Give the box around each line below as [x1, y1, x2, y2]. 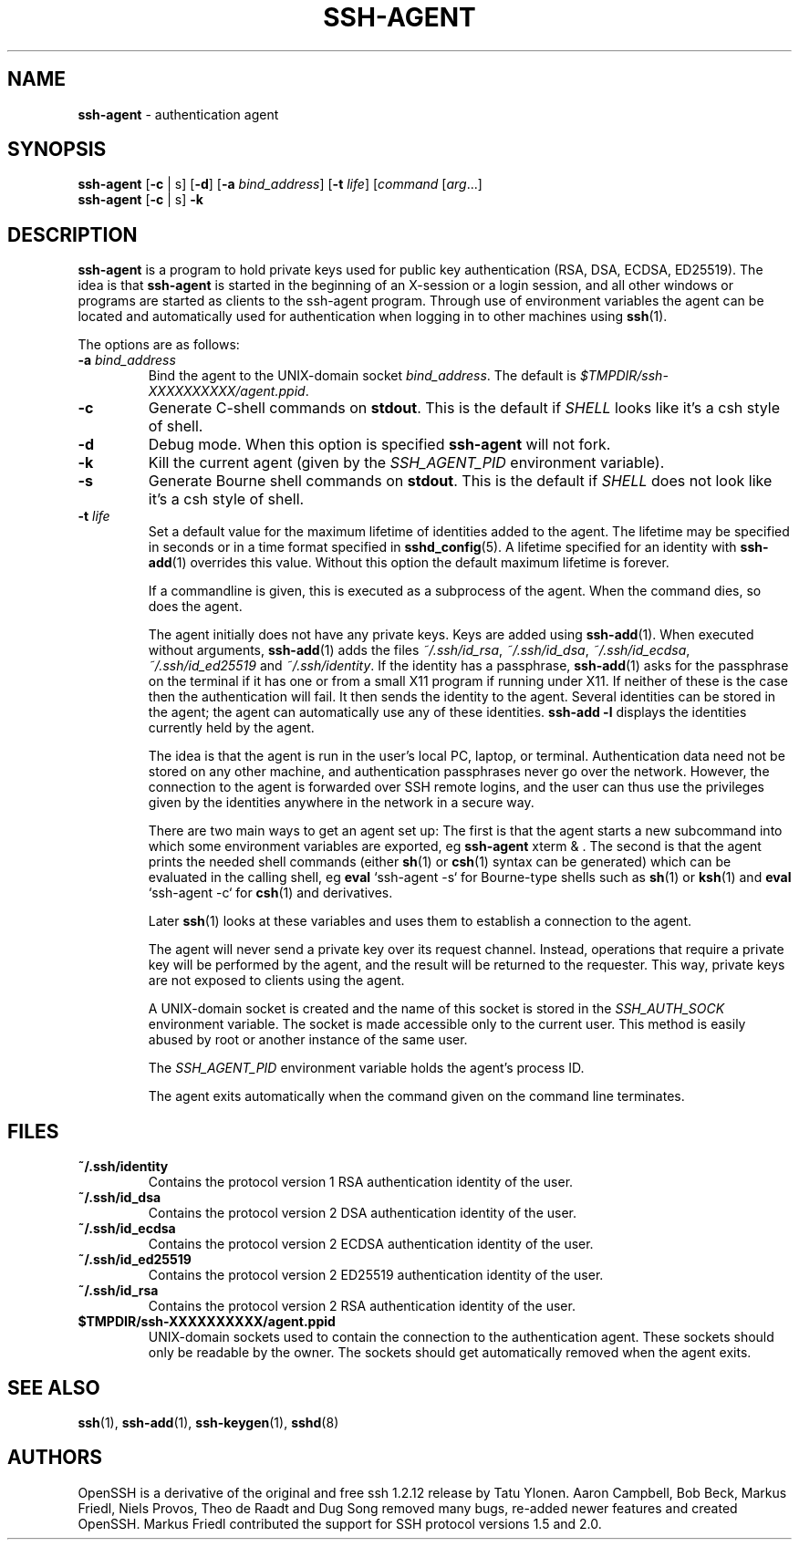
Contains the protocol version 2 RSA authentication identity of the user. [148, 1298, 576, 1314]
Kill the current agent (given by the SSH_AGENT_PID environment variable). [148, 453, 665, 472]
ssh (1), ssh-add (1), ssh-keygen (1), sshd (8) [78, 1414, 339, 1430]
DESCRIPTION [7, 223, 138, 246]
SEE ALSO [7, 1376, 100, 1399]
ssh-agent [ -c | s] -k [78, 192, 203, 208]
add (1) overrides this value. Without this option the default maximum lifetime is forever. [148, 555, 669, 571]
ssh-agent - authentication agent [78, 106, 279, 122]
